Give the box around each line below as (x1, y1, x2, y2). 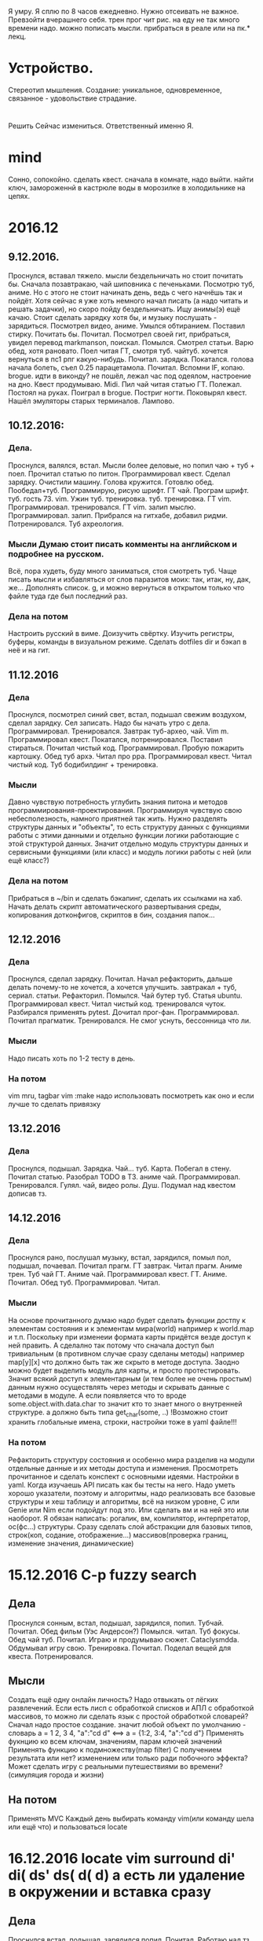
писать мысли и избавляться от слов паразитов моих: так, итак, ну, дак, (8, 575, 251, 584)
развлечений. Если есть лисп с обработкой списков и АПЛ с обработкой (8, 1704, 254, 1713)
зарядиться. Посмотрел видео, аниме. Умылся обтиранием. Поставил (8, 322, 246, 331)
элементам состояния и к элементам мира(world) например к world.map (8, 1324, 254, 1333)
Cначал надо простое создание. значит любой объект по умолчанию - (8, 1720, 247, 1730)
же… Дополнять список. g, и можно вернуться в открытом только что (8, 583, 245, 593)
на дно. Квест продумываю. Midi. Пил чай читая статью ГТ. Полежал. (8, 380, 242, 389)
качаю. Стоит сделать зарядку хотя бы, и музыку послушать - (8, 313, 217, 322)
